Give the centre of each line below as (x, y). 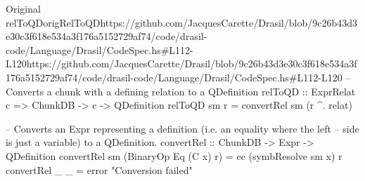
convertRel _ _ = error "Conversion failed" (99, 169)
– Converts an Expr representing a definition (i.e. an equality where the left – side (182, 128)
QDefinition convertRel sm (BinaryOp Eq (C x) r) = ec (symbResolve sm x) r (174, 155)
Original (23, 8)
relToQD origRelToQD (53, 22)
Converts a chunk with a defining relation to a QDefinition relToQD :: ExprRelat (181, 91)
